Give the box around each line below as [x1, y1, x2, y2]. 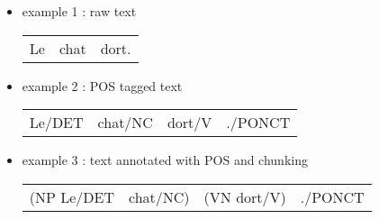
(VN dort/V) [203, 186, 286, 207]
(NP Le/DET [29, 186, 115, 207]
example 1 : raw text [22, 2, 137, 20]
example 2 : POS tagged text [22, 76, 183, 95]
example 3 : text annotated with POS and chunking [22, 151, 308, 169]
